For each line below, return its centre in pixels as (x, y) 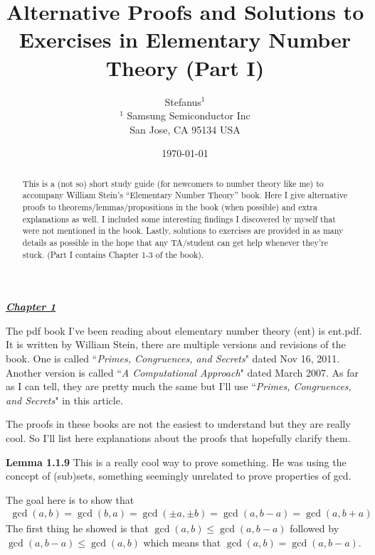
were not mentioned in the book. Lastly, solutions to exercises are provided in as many (183, 231)
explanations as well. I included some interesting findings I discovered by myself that (179, 219)
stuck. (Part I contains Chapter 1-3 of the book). (113, 254)
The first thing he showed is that (77, 528)
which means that (182, 543)
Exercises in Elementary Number (185, 39)
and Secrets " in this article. (64, 400)
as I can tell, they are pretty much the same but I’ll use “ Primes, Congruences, (179, 386)
